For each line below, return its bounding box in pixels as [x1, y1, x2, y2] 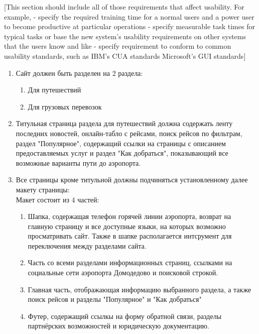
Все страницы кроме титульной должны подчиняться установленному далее [16, 174, 248, 185]
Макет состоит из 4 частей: [16, 194, 99, 204]
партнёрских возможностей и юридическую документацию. [28, 320, 209, 331]
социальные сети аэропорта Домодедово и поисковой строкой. [28, 267, 218, 278]
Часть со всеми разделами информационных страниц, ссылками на [28, 257, 232, 268]
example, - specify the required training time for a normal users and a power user [4, 11, 254, 22]
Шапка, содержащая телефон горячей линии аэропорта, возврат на [28, 211, 231, 221]
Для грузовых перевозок [28, 101, 102, 112]
